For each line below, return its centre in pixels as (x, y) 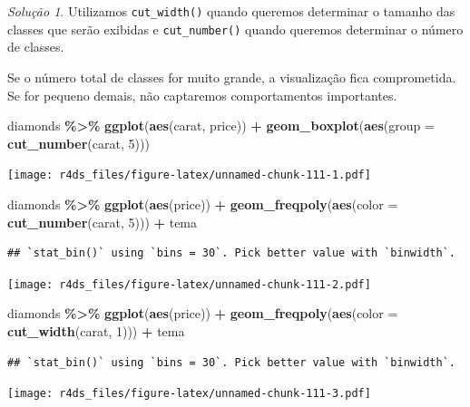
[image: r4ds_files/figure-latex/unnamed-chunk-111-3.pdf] (189, 394)
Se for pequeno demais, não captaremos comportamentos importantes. (202, 95)
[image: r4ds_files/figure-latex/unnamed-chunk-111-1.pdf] (189, 175)
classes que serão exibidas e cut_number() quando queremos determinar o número (235, 29)
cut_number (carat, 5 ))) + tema (103, 222)
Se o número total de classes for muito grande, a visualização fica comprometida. (232, 77)
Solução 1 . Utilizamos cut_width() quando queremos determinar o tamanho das (231, 11)
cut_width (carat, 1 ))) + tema (96, 330)
